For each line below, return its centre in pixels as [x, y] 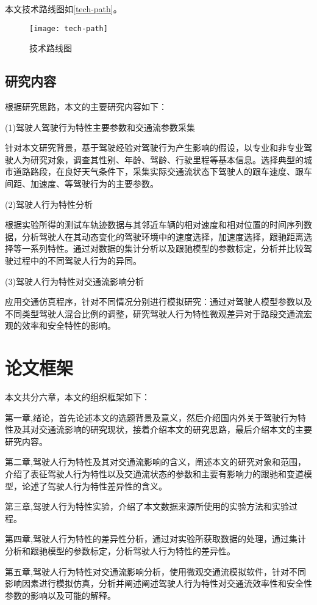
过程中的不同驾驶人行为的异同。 [77, 260]
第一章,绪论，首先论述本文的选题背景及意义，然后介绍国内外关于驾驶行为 [151, 417]
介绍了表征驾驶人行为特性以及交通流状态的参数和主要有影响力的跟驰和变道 [154, 474]
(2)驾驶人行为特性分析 [49, 204]
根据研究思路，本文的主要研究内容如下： [86, 107]
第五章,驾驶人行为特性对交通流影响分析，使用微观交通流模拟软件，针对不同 [155, 571]
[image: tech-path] [69, 28]
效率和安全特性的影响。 [69, 325]
